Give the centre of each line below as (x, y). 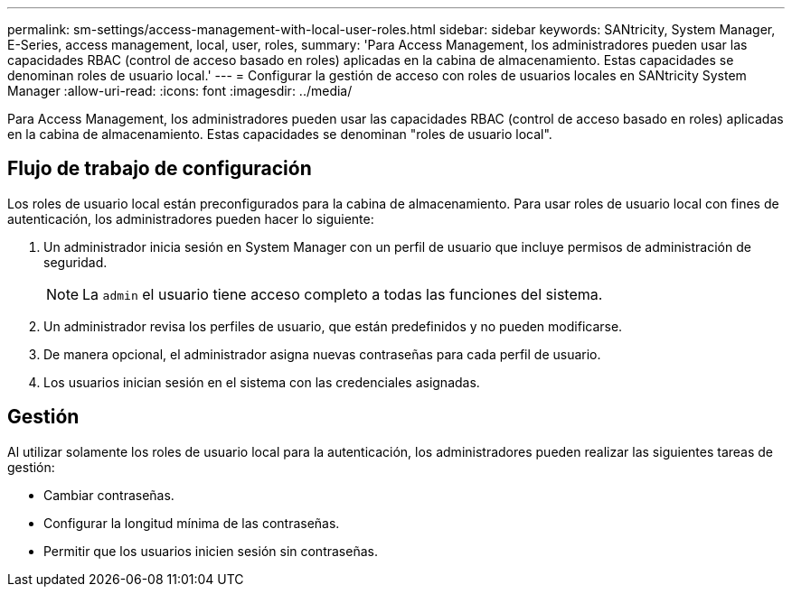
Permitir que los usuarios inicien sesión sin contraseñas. (211, 551)
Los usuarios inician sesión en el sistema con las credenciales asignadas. (262, 382)
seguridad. (75, 262)
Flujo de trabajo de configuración (160, 169)
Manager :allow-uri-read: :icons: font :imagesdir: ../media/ (180, 91)
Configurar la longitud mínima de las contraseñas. (192, 523)
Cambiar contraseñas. (109, 495)
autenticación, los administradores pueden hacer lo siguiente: (191, 218)
